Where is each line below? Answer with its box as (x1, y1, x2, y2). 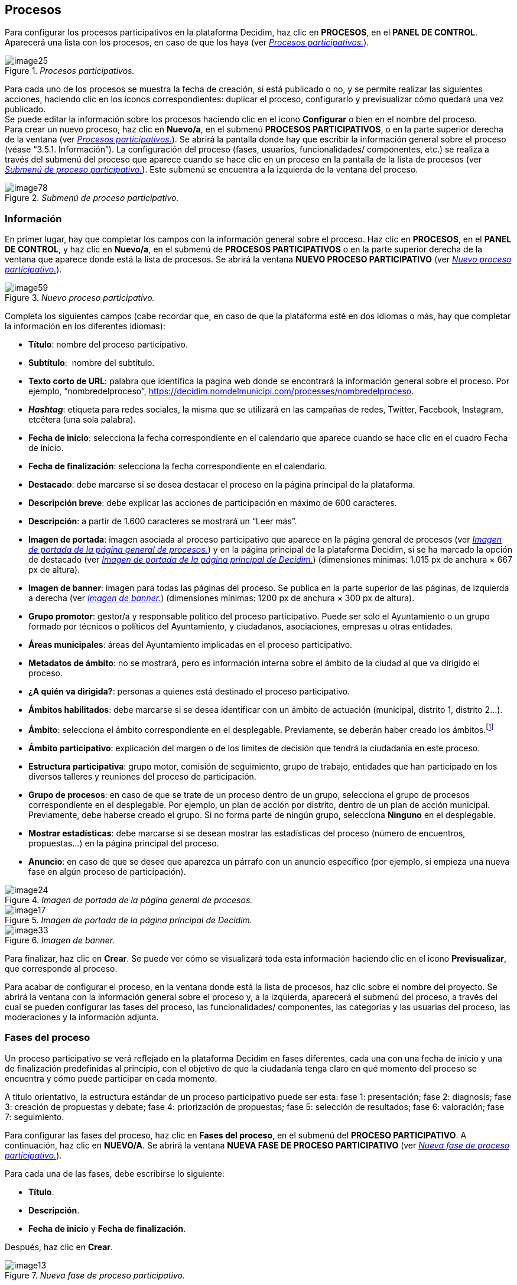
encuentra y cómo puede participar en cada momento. (5, 1073, 217, 1083)
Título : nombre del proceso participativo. (28, 339, 188, 350)
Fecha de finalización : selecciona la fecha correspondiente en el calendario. (28, 461, 327, 472)
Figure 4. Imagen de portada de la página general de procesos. (5, 894, 253, 905)
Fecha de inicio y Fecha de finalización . (28, 1223, 186, 1234)
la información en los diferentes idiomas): (5, 321, 165, 332)
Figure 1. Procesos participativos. (5, 66, 135, 76)
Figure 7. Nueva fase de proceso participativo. (5, 1270, 185, 1280)
